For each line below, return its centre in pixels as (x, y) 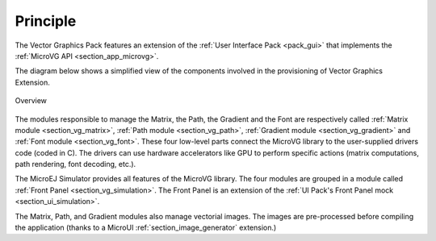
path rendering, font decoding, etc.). (75, 164)
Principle (46, 21)
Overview (31, 101)
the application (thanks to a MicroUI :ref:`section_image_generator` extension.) (146, 228)
